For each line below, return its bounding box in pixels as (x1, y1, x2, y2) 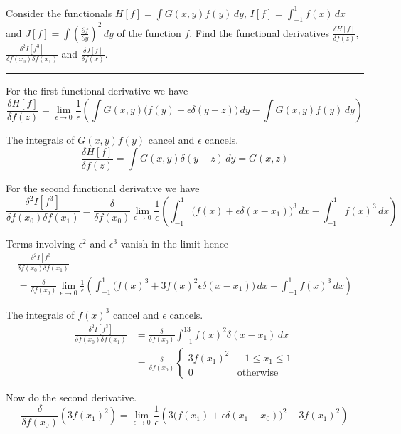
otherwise (237, 368, 279, 379)
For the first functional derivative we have (6, 83, 188, 98)
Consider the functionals (6, 5, 112, 20)
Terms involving (6, 235, 75, 250)
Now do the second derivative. (6, 390, 137, 405)
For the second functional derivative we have (6, 180, 200, 195)
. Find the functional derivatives (189, 25, 330, 40)
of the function (117, 25, 181, 40)
